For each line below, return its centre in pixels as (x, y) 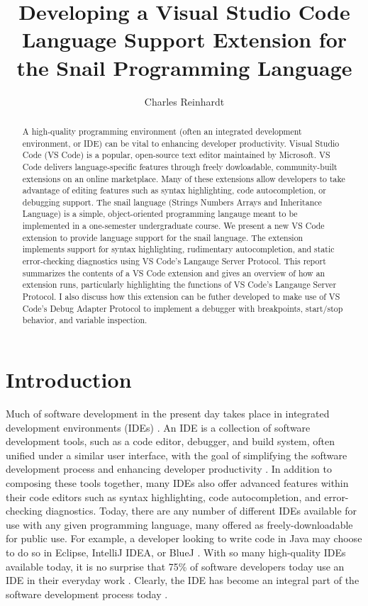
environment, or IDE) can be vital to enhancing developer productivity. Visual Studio (181, 143)
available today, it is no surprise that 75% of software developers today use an (175, 566)
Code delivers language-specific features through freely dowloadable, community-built (180, 166)
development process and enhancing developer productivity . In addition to (169, 469)
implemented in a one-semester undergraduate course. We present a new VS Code (173, 226)
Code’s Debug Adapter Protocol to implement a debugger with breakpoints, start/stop (183, 308)
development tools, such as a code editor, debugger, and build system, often (171, 441)
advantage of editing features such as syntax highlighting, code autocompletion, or (174, 190)
